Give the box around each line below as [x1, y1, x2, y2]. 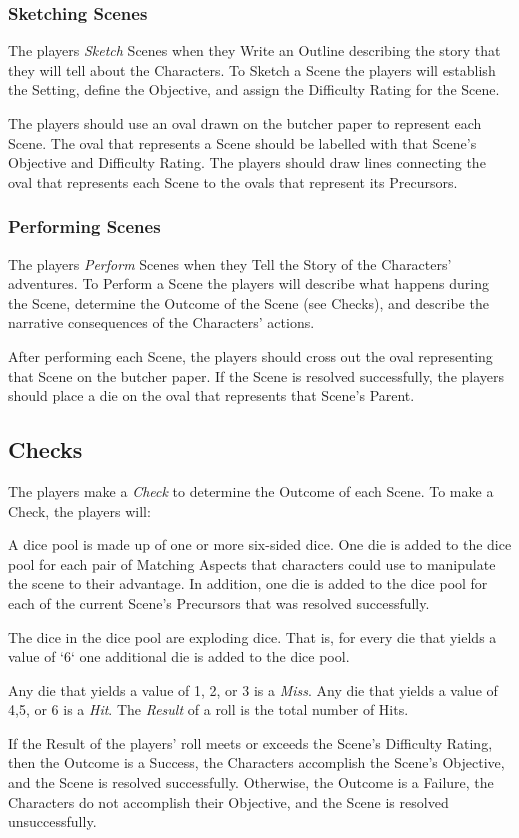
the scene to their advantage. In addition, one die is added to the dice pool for [8, 573, 488, 594]
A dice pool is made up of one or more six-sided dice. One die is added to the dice [8, 534, 512, 555]
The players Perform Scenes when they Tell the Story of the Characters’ [8, 253, 452, 274]
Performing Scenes [8, 214, 161, 239]
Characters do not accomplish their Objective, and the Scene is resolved [8, 791, 449, 812]
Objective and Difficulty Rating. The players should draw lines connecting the [8, 152, 486, 173]
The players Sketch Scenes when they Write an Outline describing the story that [8, 40, 501, 61]
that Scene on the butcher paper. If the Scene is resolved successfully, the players [8, 365, 505, 386]
